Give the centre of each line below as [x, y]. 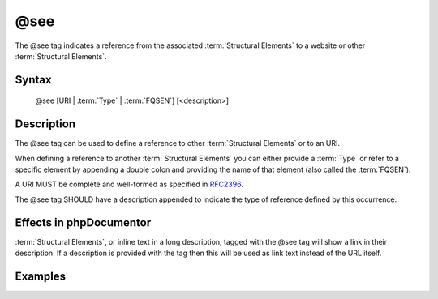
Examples [41, 276]
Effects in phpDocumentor [83, 222]
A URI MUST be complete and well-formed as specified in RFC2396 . [129, 184]
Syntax [33, 80]
